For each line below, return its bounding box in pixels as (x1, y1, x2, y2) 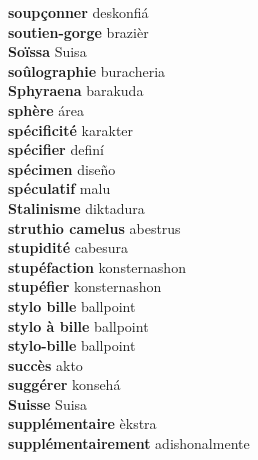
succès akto (8, 354, 83, 375)
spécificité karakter (8, 119, 134, 140)
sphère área (8, 99, 85, 120)
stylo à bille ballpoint (8, 315, 149, 336)
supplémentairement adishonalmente (8, 433, 250, 454)
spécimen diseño (8, 158, 116, 179)
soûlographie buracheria (8, 60, 166, 81)
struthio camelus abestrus (8, 217, 181, 238)
